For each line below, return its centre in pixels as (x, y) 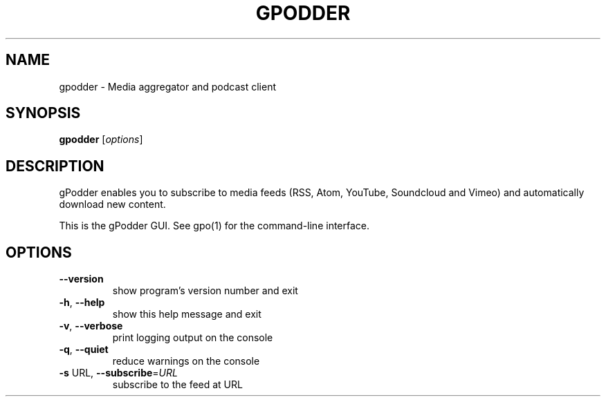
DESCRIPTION (55, 166)
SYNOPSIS (43, 113)
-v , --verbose (91, 326)
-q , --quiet (84, 350)
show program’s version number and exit (205, 291)
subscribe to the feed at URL (177, 385)
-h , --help (82, 303)
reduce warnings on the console (186, 361)
